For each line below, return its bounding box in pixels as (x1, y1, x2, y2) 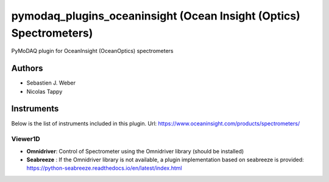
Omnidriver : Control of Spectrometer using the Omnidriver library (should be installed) (26, 147, 244, 155)
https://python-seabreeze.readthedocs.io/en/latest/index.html (26, 164, 182, 172)
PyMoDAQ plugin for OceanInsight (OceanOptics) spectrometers (11, 47, 174, 55)
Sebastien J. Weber (26, 79, 76, 86)
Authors (11, 63, 43, 74)
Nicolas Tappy (26, 88, 63, 95)
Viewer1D (11, 135, 41, 143)
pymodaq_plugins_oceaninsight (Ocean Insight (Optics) (11, 9, 301, 23)
